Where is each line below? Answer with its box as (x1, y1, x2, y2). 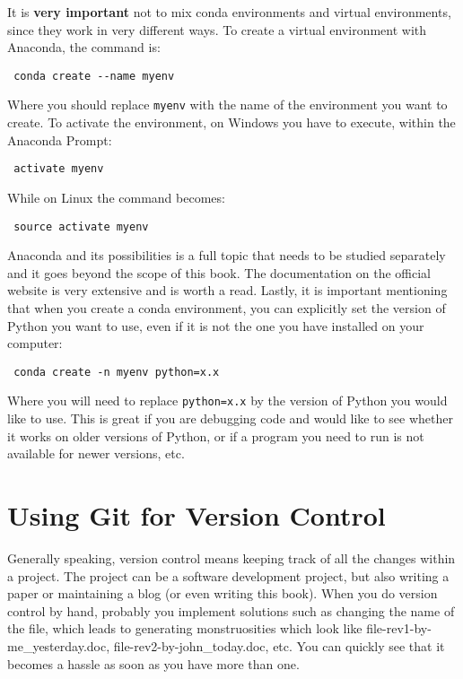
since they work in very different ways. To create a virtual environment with (7, 20, 427, 39)
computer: (7, 334, 63, 353)
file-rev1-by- (366, 619, 432, 638)
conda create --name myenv (13, 69, 175, 83)
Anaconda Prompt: (7, 130, 112, 149)
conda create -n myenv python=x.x (13, 365, 220, 379)
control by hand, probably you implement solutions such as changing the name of (7, 601, 455, 620)
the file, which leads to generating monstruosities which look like (7, 619, 363, 638)
